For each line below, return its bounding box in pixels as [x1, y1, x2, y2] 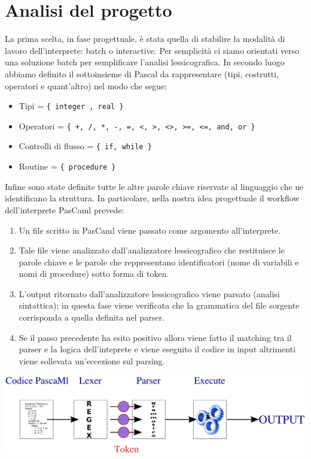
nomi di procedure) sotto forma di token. [19, 267, 169, 280]
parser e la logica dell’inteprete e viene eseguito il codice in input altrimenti [19, 343, 296, 355]
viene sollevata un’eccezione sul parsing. [19, 354, 165, 367]
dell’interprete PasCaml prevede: [5, 203, 124, 216]
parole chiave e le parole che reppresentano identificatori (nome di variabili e [19, 255, 299, 268]
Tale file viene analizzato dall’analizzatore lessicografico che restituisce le [19, 244, 285, 256]
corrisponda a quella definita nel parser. [19, 311, 164, 324]
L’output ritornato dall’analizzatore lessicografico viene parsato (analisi [19, 287, 280, 300]
